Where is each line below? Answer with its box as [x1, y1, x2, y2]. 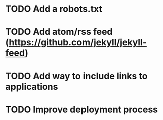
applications [5, 81, 58, 92]
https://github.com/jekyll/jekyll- [9, 37, 147, 48]
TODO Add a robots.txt [5, 3, 102, 15]
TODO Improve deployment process [5, 104, 158, 115]
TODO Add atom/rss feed [5, 26, 113, 38]
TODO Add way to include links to [5, 70, 148, 82]
